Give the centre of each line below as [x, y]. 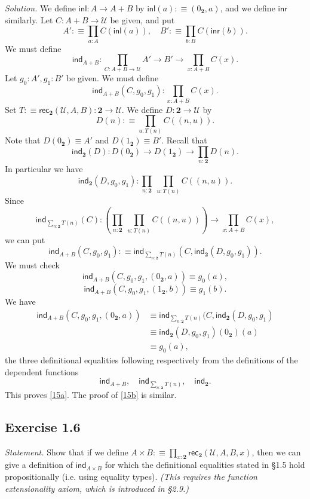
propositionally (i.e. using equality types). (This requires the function [131, 476]
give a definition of [39, 465]
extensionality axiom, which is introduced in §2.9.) [97, 488]
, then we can [276, 451]
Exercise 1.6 [43, 426]
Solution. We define [40, 8]
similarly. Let [29, 19]
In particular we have [44, 169]
